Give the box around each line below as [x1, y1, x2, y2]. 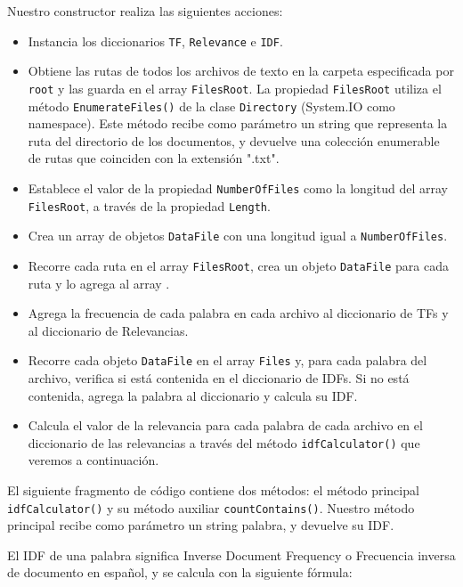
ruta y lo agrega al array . [28, 273, 170, 292]
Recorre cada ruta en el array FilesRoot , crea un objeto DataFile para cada [28, 256, 449, 274]
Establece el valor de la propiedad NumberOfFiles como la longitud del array [28, 178, 448, 197]
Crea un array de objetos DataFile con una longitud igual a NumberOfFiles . [28, 226, 448, 245]
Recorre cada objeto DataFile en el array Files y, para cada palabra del [28, 351, 427, 370]
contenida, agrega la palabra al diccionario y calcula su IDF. [28, 386, 358, 404]
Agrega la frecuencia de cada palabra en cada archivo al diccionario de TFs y [28, 304, 449, 322]
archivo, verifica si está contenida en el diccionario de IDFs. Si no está [28, 369, 410, 387]
